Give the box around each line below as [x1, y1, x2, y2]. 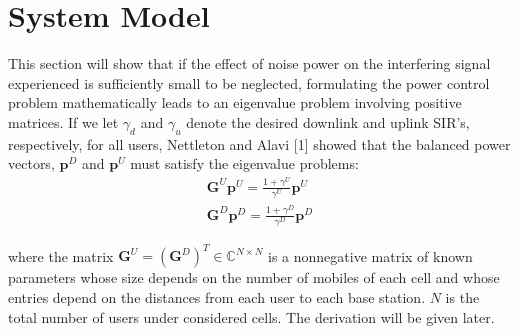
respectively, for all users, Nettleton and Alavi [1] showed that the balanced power [8, 133, 511, 154]
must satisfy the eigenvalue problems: [130, 153, 359, 174]
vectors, [8, 153, 55, 174]
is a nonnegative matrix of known [268, 245, 473, 266]
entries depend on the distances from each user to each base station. [8, 287, 426, 308]
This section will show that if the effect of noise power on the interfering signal [8, 53, 491, 74]
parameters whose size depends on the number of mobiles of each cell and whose [8, 267, 500, 288]
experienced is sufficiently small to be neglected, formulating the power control [8, 72, 490, 93]
